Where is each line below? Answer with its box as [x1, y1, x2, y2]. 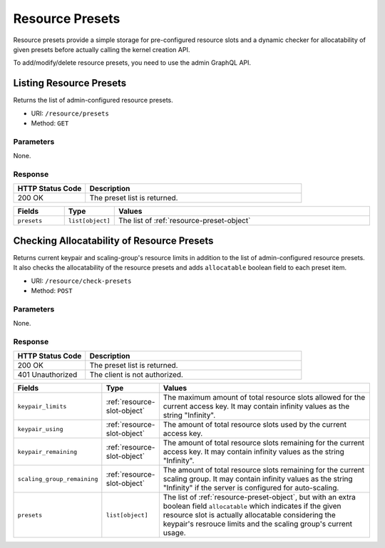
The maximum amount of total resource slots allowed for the [163, 393, 366, 403]
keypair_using [17, 425, 63, 433]
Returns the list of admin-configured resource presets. [13, 96, 174, 105]
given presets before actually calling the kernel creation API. [13, 45, 190, 53]
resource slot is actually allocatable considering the [163, 510, 337, 520]
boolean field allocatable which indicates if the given [163, 501, 342, 511]
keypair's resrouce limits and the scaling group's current [163, 519, 353, 529]
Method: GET [31, 119, 69, 128]
